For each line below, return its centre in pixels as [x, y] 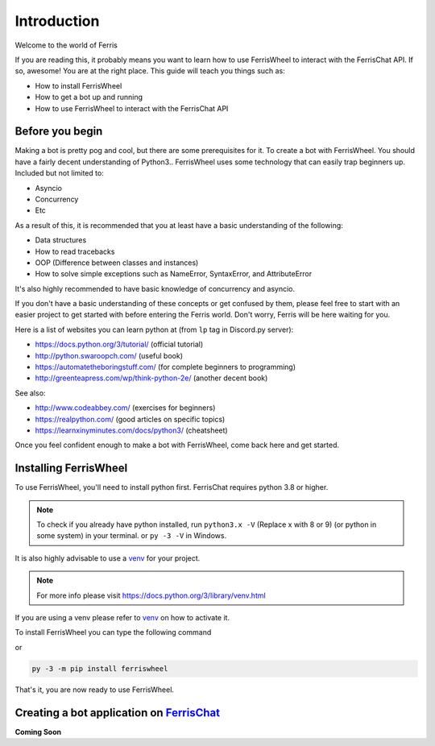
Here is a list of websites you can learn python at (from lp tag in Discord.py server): [154, 329]
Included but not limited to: [59, 173]
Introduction [57, 21]
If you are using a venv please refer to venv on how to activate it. [122, 618]
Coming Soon [38, 731]
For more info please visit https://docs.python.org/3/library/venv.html [151, 595]
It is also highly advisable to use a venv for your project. [108, 558]
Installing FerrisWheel [71, 468]
